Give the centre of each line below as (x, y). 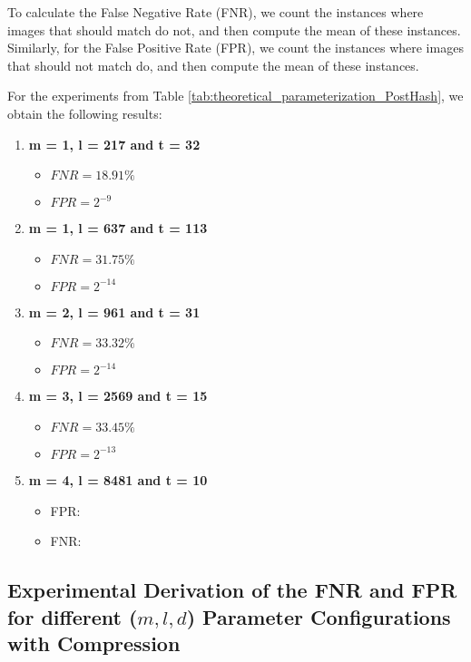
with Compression (94, 643)
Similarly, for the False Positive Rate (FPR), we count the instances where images (235, 48)
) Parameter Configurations (319, 616)
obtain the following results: (85, 113)
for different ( (73, 616)
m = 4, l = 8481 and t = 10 (118, 479)
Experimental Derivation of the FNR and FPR (232, 590)
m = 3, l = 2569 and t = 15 (118, 396)
